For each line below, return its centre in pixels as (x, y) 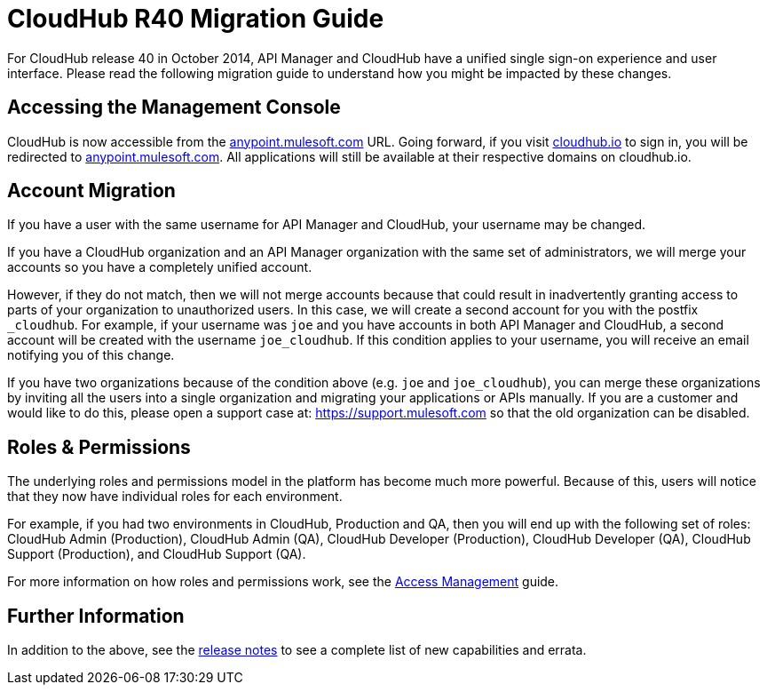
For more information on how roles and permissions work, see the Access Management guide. (283, 582)
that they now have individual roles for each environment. (175, 497)
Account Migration (91, 191)
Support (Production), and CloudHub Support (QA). (157, 554)
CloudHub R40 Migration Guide (196, 19)
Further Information (96, 616)
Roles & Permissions (99, 447)
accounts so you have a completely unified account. (160, 267)
